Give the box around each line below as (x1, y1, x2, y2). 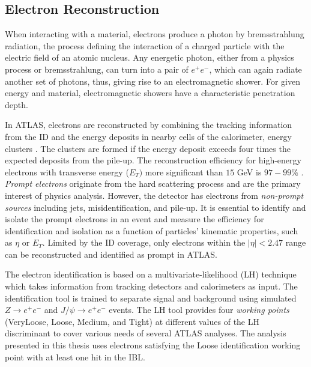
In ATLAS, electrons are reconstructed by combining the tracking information (5, 118, 292, 131)
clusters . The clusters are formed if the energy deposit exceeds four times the (5, 142, 291, 154)
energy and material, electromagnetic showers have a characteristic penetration (5, 86, 295, 99)
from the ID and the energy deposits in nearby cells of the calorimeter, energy (5, 130, 292, 142)
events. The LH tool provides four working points (109, 303, 289, 316)
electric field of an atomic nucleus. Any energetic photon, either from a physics (5, 51, 294, 64)
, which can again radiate (209, 62, 302, 75)
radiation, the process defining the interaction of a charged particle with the (5, 39, 285, 52)
